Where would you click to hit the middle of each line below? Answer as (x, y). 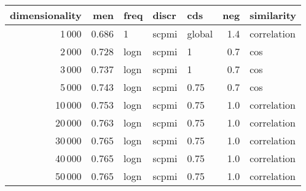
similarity (273, 15)
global (200, 33)
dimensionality (46, 15)
